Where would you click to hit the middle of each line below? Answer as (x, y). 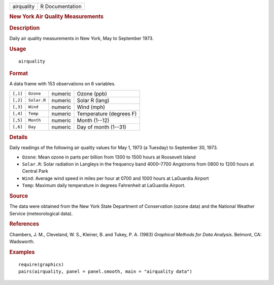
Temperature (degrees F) (107, 113)
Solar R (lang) (93, 100)
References (24, 224)
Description (25, 28)
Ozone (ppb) (92, 93)
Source (19, 196)
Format (19, 73)
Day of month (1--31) (101, 127)
